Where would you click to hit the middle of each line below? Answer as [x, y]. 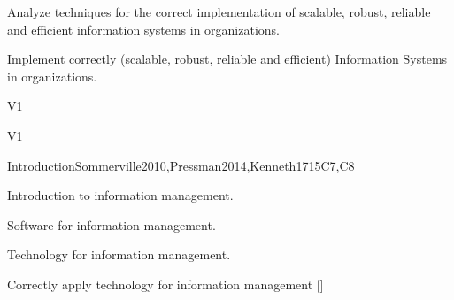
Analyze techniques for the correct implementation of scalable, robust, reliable [219, 12]
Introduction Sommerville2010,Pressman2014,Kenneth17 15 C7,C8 [181, 165]
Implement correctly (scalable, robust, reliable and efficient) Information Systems [227, 59]
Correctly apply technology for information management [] [165, 284]
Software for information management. [112, 224]
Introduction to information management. [120, 195]
